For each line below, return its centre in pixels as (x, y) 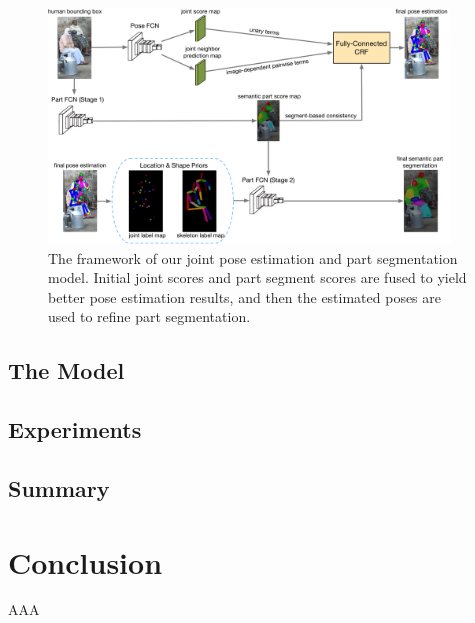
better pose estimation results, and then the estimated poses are (245, 296)
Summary (59, 487)
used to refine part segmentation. (149, 316)
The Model (66, 370)
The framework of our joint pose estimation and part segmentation (253, 257)
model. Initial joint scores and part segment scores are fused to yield (257, 277)
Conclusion (85, 561)
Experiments (75, 429)
